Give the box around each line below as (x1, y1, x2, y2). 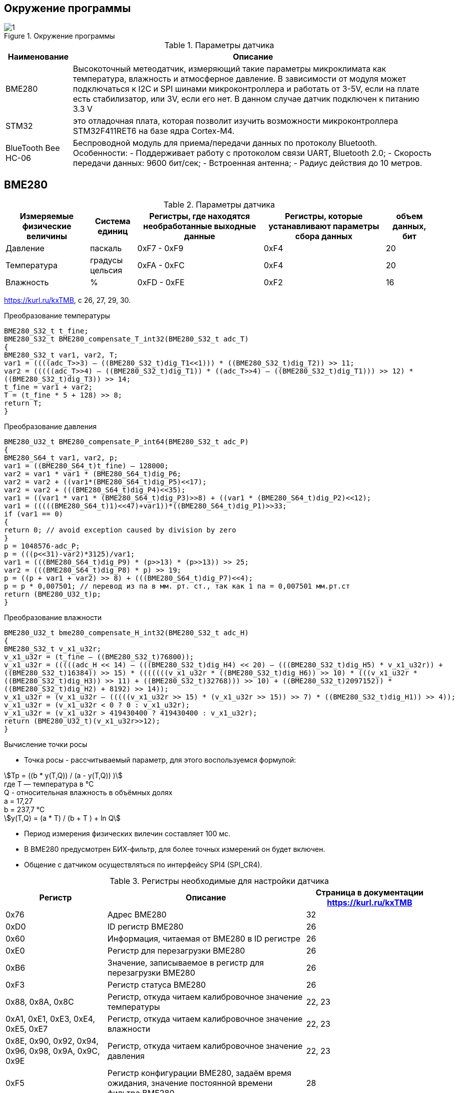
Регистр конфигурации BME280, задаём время (107, 1068, 292, 1078)
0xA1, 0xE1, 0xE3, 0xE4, (6, 1014, 95, 1024)
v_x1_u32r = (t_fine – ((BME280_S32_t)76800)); (4, 653, 194, 661)
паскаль (90, 243, 122, 254)
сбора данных (295, 231, 353, 242)
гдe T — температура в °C (4, 780, 94, 789)
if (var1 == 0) (4, 510, 64, 518)
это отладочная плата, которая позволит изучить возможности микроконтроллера (73, 116, 398, 126)
